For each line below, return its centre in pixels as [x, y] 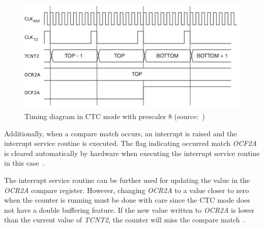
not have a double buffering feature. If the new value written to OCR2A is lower [129, 210]
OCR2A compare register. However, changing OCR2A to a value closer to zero [127, 190]
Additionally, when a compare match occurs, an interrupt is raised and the [121, 133]
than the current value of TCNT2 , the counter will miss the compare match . [125, 220]
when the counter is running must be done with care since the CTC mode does [127, 200]
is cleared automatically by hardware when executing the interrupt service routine [132, 153]
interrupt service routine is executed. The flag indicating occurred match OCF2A [131, 143]
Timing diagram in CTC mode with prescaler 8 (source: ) [115, 116]
